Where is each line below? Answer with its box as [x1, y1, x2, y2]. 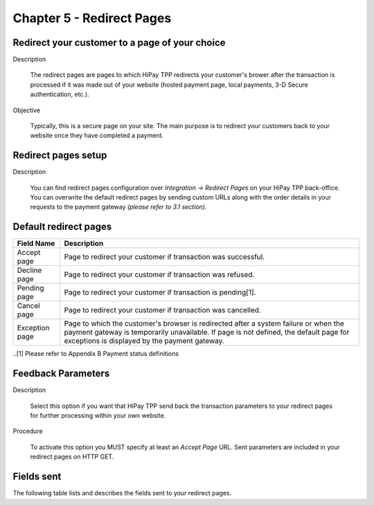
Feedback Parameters [12, 368, 110, 380]
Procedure [12, 427, 43, 436]
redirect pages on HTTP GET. [30, 452, 114, 461]
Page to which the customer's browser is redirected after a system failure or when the [64, 319, 344, 328]
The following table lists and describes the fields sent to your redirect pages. [12, 489, 232, 497]
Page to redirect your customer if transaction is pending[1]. [64, 287, 256, 297]
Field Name [17, 239, 55, 249]
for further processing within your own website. [30, 411, 166, 420]
